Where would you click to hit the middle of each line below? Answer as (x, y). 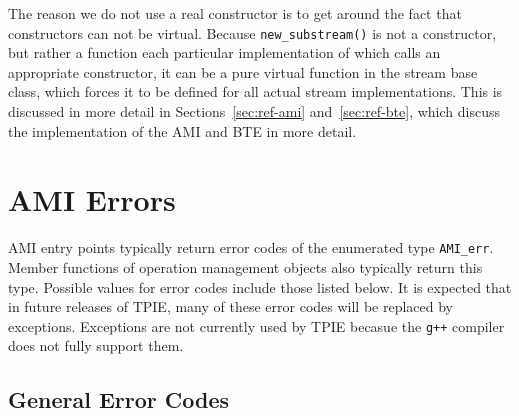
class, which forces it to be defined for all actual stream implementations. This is (255, 91)
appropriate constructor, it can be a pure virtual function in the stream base (243, 71)
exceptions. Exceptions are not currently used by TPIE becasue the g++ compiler (256, 325)
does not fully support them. (96, 345)
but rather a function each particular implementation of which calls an (224, 52)
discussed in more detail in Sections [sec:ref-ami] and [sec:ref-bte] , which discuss (254, 111)
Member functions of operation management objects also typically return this (245, 267)
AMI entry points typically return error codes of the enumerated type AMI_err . (251, 247)
